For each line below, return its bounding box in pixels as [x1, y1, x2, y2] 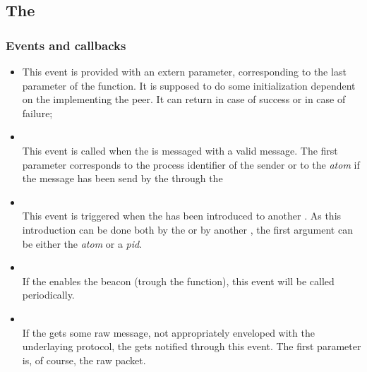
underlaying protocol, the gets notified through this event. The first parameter [22, 339, 361, 354]
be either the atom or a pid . [22, 236, 143, 251]
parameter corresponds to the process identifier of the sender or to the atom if [22, 157, 360, 172]
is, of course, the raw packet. [22, 352, 146, 367]
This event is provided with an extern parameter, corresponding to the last [22, 64, 347, 78]
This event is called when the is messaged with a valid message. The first [22, 143, 338, 157]
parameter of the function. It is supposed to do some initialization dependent [22, 78, 356, 92]
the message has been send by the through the [22, 171, 223, 186]
